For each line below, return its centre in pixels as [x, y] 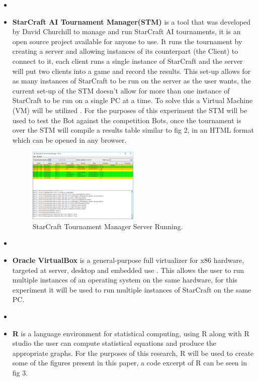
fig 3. [20, 372]
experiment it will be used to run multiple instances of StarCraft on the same [132, 289]
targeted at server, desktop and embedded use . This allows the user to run [128, 270]
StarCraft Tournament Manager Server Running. [108, 226]
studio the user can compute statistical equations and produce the [114, 343]
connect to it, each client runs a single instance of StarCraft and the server [127, 61]
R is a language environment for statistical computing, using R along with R [131, 333]
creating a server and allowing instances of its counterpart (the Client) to [125, 51]
